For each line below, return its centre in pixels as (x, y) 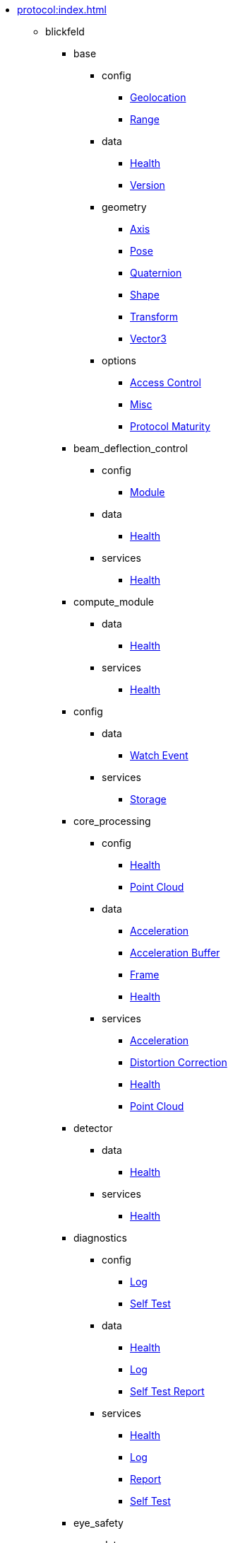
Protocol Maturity (170, 426)
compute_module (114, 602)
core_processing (112, 821)
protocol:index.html (62, 10)
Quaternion (156, 273)
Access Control (166, 382)
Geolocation (158, 97)
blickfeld (65, 31)
